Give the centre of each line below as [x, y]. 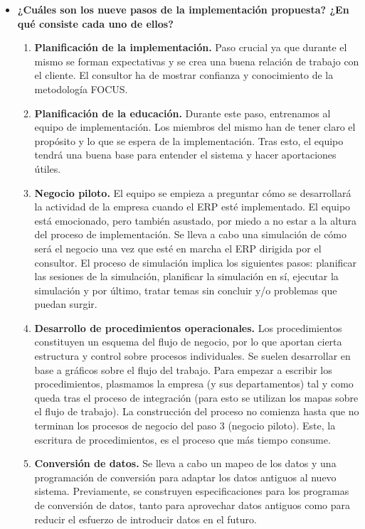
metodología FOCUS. [81, 89]
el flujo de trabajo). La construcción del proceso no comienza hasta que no [197, 411]
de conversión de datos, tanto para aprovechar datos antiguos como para [192, 505]
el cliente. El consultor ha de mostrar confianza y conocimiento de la [184, 75]
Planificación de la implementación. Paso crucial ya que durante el [191, 47]
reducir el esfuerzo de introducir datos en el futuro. [146, 519]
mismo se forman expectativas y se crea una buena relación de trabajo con [197, 61]
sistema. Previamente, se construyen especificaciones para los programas [192, 491]
